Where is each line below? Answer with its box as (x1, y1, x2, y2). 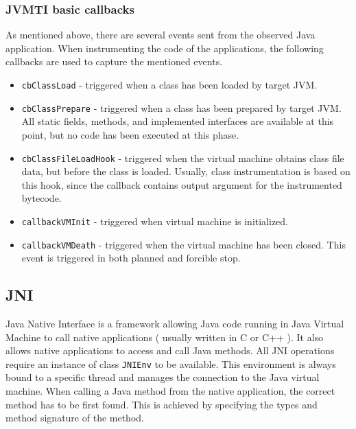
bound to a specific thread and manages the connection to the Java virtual (5, 370, 320, 384)
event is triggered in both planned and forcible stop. (21, 251, 241, 265)
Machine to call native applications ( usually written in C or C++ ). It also (5, 329, 324, 344)
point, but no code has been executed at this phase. (21, 127, 239, 141)
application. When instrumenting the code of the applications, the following (5, 40, 324, 55)
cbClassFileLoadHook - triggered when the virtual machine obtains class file (21, 150, 344, 165)
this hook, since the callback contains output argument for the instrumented (21, 177, 342, 192)
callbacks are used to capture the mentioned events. (5, 54, 223, 69)
